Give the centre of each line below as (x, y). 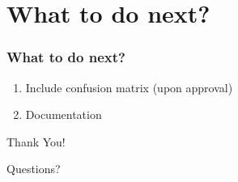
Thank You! (36, 141)
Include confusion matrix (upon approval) (129, 87)
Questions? (34, 169)
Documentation (64, 114)
